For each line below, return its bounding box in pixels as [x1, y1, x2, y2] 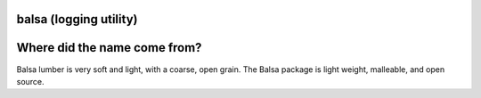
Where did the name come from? [16, 40, 202, 55]
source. [16, 76, 45, 86]
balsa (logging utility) [16, 12, 138, 27]
